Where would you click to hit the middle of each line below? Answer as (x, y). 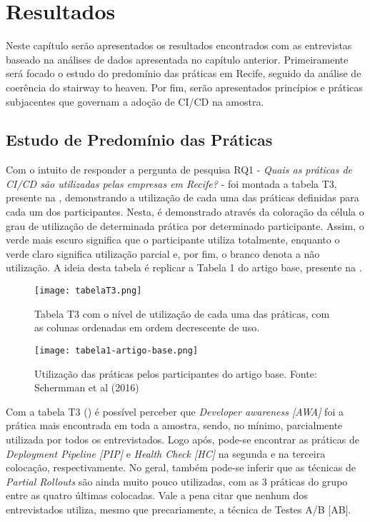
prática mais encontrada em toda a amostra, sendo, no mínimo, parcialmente (174, 425)
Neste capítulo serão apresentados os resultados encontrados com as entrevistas (179, 45)
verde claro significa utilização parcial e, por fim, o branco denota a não (163, 253)
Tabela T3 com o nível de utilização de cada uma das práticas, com (182, 313)
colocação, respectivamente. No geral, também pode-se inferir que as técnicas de (181, 467)
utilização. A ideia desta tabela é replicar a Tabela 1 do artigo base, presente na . (184, 267)
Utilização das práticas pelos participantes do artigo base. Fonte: (176, 373)
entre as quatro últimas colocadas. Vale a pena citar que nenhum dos (157, 495)
